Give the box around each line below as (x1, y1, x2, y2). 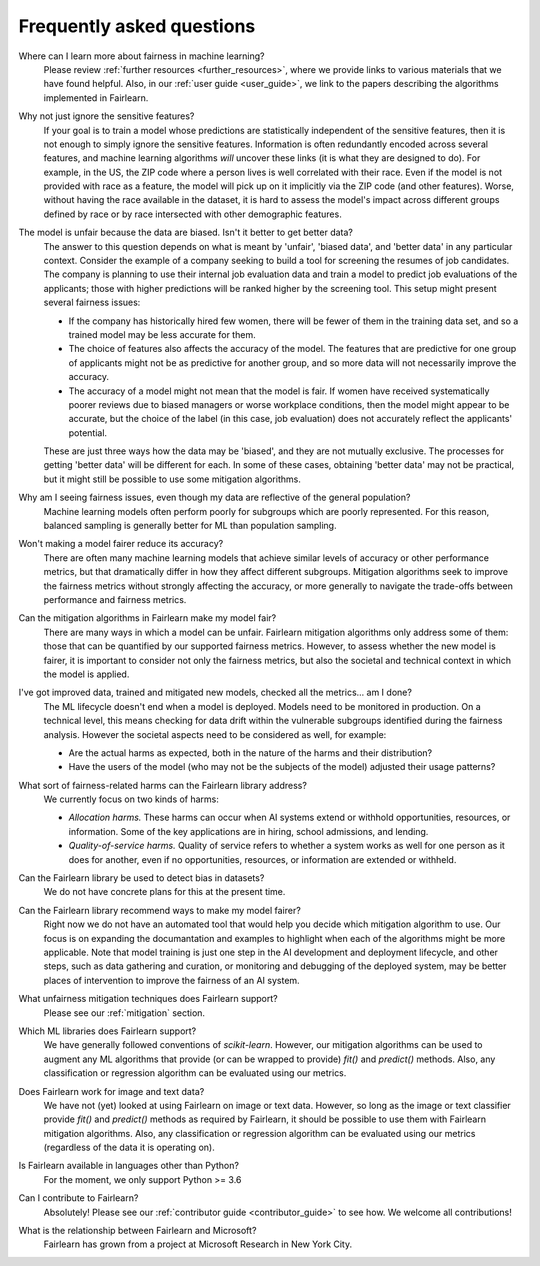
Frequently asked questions (18, 15, 256, 37)
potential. (68, 426, 108, 439)
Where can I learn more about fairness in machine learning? (18, 50, 265, 62)
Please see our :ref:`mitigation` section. (43, 1006, 205, 1019)
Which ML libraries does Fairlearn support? (18, 1025, 197, 1037)
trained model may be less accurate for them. (68, 328, 256, 340)
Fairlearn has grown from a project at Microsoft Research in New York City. (43, 1238, 353, 1250)
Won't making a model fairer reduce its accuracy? (18, 538, 224, 550)
